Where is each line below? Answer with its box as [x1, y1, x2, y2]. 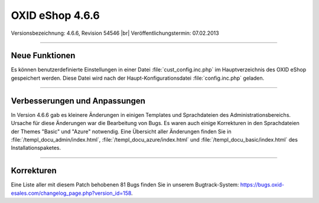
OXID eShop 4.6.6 [11, 9, 100, 22]
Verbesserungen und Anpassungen [11, 96, 146, 106]
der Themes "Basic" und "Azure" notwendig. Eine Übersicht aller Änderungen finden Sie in [11, 127, 232, 135]
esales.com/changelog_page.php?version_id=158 [11, 189, 132, 197]
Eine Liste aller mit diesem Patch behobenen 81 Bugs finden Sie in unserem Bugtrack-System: [11, 181, 239, 188]
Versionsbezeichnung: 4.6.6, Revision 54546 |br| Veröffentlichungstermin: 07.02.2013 [11, 30, 219, 37]
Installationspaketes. [11, 145, 61, 152]
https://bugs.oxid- [240, 181, 285, 188]
